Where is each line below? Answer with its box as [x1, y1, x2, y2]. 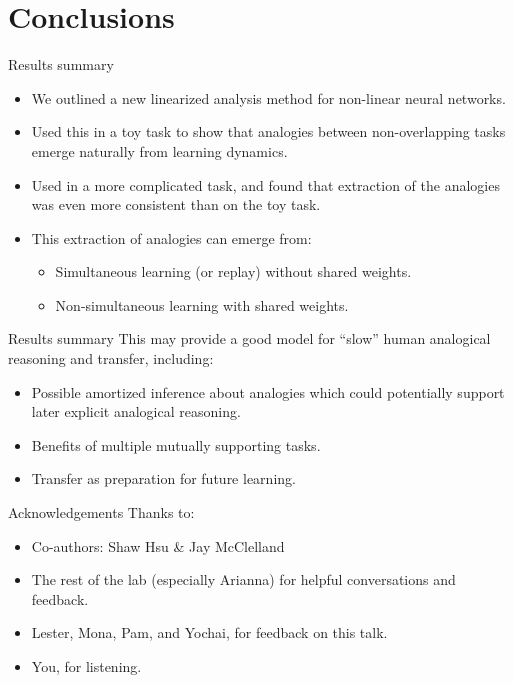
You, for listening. [31, 656, 142, 676]
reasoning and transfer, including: [8, 348, 214, 369]
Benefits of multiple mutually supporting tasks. [31, 434, 321, 455]
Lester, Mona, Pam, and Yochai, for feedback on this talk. [31, 622, 388, 643]
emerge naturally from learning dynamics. [31, 140, 288, 161]
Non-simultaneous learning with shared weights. [55, 294, 349, 315]
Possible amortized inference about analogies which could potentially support [31, 381, 505, 402]
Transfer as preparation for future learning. [31, 468, 296, 489]
